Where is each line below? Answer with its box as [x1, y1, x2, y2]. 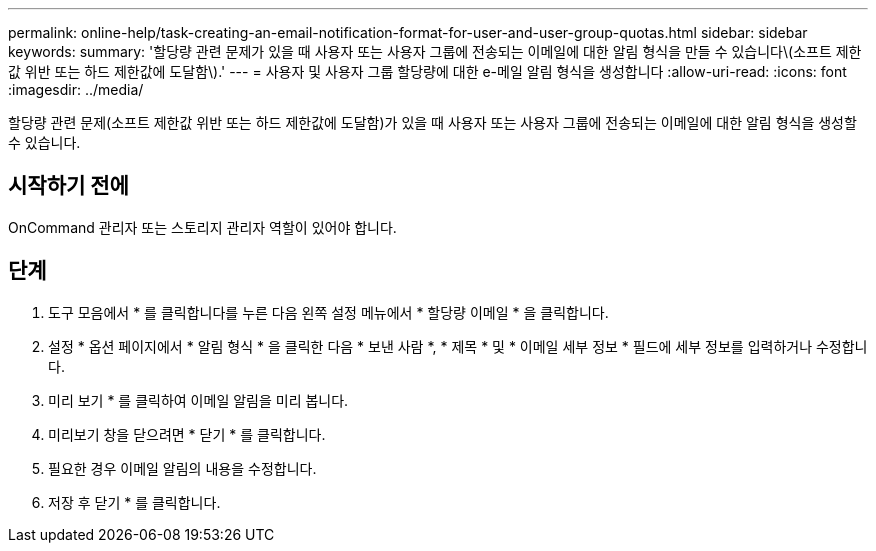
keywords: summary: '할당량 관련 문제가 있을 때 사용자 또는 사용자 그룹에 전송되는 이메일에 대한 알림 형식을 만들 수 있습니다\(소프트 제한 [8, 43, 862, 60]
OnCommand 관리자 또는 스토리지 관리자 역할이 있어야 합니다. [8, 218, 397, 236]
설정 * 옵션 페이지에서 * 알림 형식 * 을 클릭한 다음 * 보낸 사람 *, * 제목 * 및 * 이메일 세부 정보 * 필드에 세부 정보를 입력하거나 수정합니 [48, 337, 868, 355]
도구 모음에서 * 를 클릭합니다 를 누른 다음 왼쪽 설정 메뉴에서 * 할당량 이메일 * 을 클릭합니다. [48, 303, 609, 321]
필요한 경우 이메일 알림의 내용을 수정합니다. [48, 459, 317, 477]
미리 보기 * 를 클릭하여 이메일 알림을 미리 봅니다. [48, 391, 349, 409]
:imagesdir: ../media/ [8, 81, 144, 98]
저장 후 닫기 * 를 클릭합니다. [48, 493, 221, 511]
